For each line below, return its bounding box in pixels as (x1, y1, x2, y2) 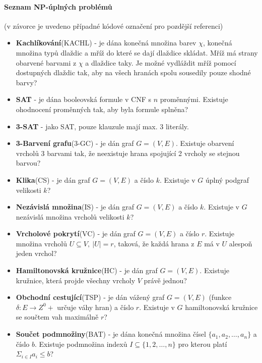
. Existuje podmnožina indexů (35, 338, 127, 349)
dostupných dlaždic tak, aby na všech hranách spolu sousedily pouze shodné (16, 67, 251, 78)
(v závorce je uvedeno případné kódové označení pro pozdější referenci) (4, 20, 223, 31)
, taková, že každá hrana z (113, 238, 194, 248)
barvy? (16, 77, 37, 87)
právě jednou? (144, 275, 187, 285)
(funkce (209, 292, 232, 302)
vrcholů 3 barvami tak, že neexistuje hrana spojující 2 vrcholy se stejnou (16, 147, 240, 158)
